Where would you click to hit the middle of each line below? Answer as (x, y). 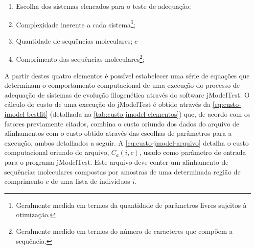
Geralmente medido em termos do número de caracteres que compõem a (124, 231)
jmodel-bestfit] (26, 114)
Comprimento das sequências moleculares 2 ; (80, 58)
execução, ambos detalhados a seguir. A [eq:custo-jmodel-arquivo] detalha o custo (127, 142)
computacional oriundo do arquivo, (57, 152)
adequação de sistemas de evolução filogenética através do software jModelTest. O (127, 94)
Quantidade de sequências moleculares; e (77, 40)
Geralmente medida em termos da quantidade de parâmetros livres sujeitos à (131, 205)
